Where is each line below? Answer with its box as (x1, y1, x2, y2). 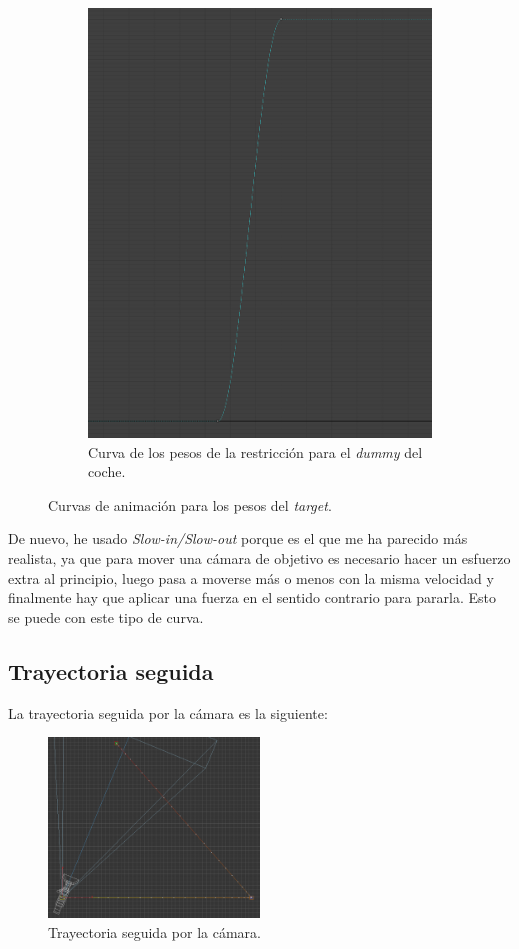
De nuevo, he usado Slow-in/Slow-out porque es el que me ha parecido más (8, 528, 468, 549)
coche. (88, 461, 126, 482)
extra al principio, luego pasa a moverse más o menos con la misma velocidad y (8, 567, 494, 588)
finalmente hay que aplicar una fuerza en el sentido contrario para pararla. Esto (8, 587, 496, 608)
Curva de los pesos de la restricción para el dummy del (88, 441, 423, 462)
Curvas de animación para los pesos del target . (48, 494, 332, 515)
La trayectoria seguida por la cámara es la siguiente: (8, 702, 328, 723)
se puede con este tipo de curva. (8, 606, 204, 627)
